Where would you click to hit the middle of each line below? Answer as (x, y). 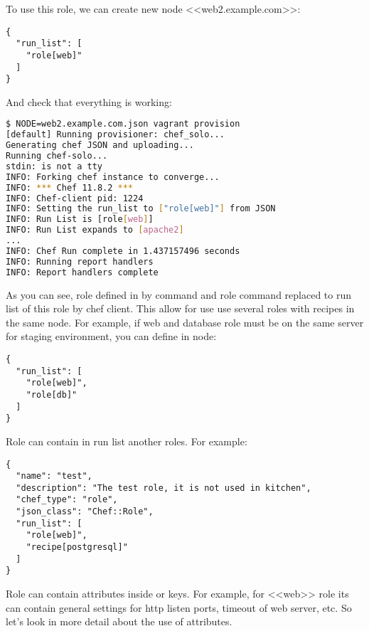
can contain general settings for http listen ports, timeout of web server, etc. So (179, 607)
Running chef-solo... (57, 156)
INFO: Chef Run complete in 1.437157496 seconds (123, 251)
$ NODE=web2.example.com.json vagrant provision (123, 124)
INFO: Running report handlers (80, 261)
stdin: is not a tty (54, 166)
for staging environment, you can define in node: (111, 336)
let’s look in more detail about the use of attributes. (119, 621)
